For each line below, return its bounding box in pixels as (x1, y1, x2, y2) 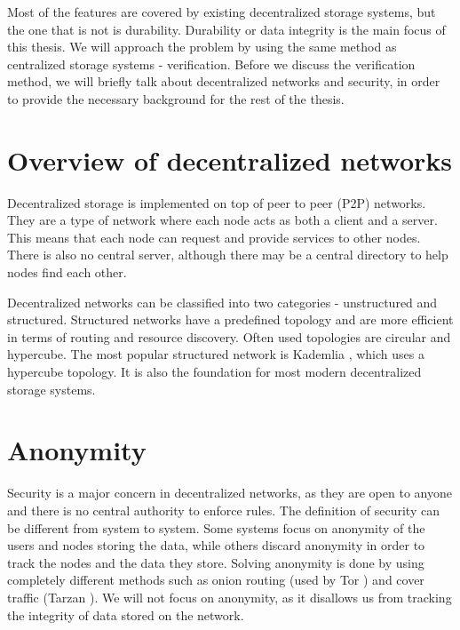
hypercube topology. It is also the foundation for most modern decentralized (7, 363, 422, 381)
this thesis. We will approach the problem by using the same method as (7, 37, 397, 56)
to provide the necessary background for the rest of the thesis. (7, 89, 345, 108)
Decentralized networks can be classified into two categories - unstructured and (7, 292, 438, 311)
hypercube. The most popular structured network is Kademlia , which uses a (7, 345, 424, 363)
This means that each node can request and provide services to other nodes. (7, 227, 421, 246)
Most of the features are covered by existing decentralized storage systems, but (7, 3, 436, 20)
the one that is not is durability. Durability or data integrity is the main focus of (7, 20, 446, 38)
